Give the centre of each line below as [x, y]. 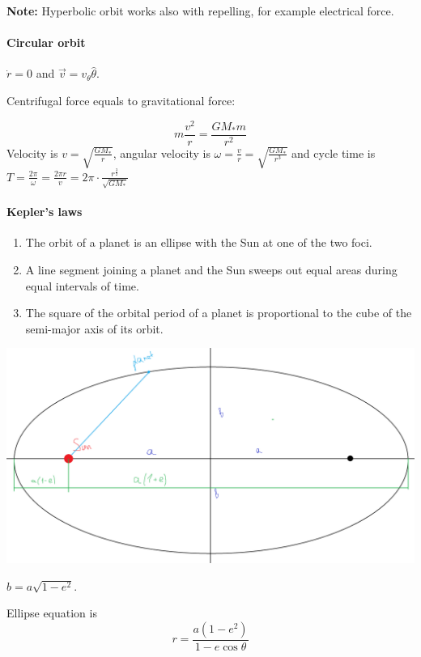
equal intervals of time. [82, 285]
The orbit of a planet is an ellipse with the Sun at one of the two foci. [199, 242]
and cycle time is [334, 153]
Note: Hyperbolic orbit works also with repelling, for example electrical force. [200, 11]
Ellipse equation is [52, 613]
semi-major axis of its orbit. [94, 328]
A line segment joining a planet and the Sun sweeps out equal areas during [211, 270]
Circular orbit [46, 42]
